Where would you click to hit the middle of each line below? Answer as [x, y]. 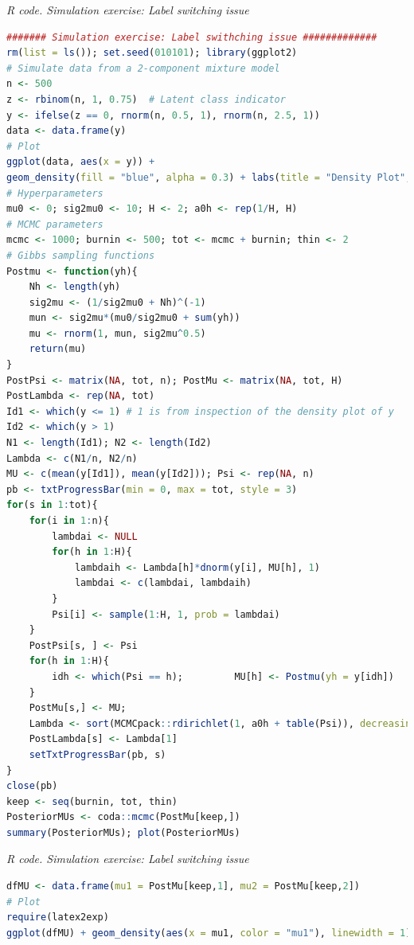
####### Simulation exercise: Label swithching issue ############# [192, 37]
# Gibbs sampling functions [81, 255]
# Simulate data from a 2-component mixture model [143, 68]
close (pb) [32, 786]
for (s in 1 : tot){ [52, 505]
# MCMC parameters [55, 224]
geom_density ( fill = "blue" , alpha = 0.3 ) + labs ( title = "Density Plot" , [209, 177]
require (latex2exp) [58, 918]
